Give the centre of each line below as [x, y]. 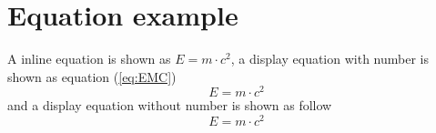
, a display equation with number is [330, 59]
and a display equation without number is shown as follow [170, 105]
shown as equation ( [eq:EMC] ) [92, 76]
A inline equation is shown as [89, 59]
